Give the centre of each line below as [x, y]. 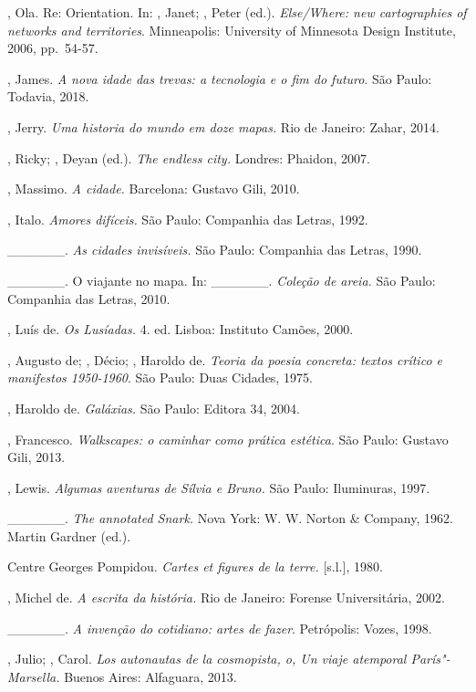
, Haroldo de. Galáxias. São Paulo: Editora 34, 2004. [154, 408]
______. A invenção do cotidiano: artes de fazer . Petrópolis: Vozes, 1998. [220, 628]
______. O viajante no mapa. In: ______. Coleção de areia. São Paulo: [222, 280]
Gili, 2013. [36, 457]
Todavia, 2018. [48, 96]
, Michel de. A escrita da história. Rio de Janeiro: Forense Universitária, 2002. [226, 598]
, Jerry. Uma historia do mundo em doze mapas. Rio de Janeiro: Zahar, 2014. [223, 126]
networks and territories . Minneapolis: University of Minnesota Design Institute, [232, 30]
